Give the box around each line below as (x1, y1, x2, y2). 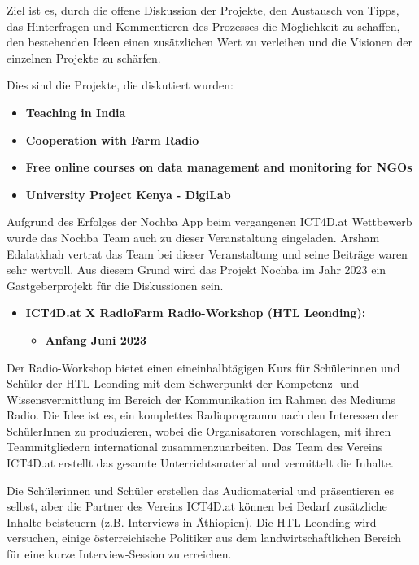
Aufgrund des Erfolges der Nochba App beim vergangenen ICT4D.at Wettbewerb (7, 213, 412, 230)
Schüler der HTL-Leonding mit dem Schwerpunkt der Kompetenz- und (7, 375, 360, 392)
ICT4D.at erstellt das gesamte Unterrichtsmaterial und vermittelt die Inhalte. (7, 454, 394, 472)
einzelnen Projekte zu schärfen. (7, 49, 161, 66)
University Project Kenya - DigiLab (25, 185, 231, 202)
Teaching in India (25, 103, 126, 120)
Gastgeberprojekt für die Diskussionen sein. (7, 276, 224, 293)
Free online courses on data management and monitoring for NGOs (25, 159, 412, 176)
